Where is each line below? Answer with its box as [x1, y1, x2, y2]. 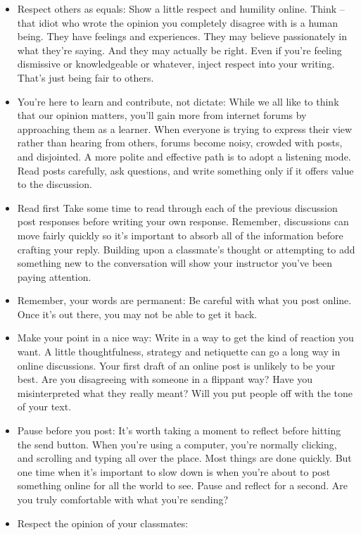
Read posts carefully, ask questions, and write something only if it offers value [17, 163, 354, 177]
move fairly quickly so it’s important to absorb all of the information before [17, 227, 343, 242]
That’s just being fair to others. [17, 70, 154, 84]
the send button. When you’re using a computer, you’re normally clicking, [17, 436, 337, 451]
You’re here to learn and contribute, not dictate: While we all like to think [17, 94, 339, 108]
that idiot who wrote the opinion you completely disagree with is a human [17, 15, 338, 30]
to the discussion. [17, 177, 92, 191]
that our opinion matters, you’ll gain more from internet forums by [17, 108, 307, 122]
